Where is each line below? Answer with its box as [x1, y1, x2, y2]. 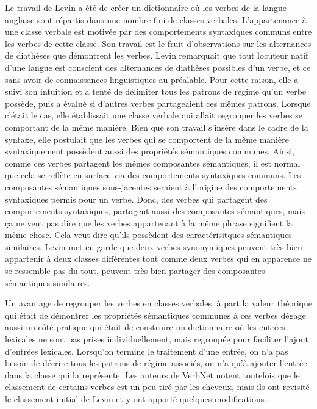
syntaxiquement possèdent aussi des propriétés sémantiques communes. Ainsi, [5, 145, 294, 157]
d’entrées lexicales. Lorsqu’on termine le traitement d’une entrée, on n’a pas [5, 344, 288, 357]
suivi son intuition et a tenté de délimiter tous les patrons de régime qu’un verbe [5, 85, 307, 98]
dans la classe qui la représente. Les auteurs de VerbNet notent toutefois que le [5, 368, 300, 381]
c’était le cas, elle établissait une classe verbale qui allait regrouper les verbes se [5, 109, 303, 121]
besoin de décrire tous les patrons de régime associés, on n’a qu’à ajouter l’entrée [5, 357, 307, 369]
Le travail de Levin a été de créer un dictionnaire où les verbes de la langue [5, 1, 287, 13]
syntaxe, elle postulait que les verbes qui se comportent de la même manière [5, 132, 289, 145]
